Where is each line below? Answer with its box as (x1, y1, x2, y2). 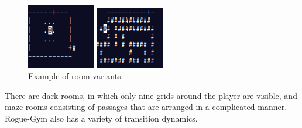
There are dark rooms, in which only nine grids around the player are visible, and (5, 89, 297, 101)
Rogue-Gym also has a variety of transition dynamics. (5, 112, 198, 124)
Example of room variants (28, 70, 121, 82)
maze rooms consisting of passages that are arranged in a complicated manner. (5, 101, 287, 113)
